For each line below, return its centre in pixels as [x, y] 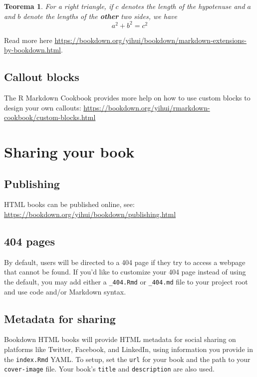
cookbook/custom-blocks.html [50, 117]
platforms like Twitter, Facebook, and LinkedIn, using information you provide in [128, 349]
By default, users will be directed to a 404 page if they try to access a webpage [125, 262]
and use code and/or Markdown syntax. [65, 291]
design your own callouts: [43, 107]
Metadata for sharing [60, 318]
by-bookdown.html [32, 50]
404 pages [30, 241]
